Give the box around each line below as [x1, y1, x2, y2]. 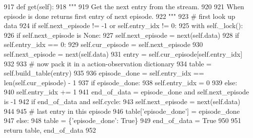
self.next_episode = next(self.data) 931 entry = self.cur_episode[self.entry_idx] [4, 48, 243, 59]
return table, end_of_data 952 [4, 124, 96, 135]
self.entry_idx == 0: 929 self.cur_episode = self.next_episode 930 [4, 39, 203, 49]
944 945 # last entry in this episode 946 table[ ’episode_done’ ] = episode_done [4, 106, 240, 116]
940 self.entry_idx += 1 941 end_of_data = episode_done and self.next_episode [4, 87, 249, 97]
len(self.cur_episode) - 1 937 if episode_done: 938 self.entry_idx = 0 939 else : [4, 77, 237, 87]
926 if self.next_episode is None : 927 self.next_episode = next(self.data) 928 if [4, 30, 239, 40]
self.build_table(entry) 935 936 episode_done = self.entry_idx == [4, 68, 204, 78]
